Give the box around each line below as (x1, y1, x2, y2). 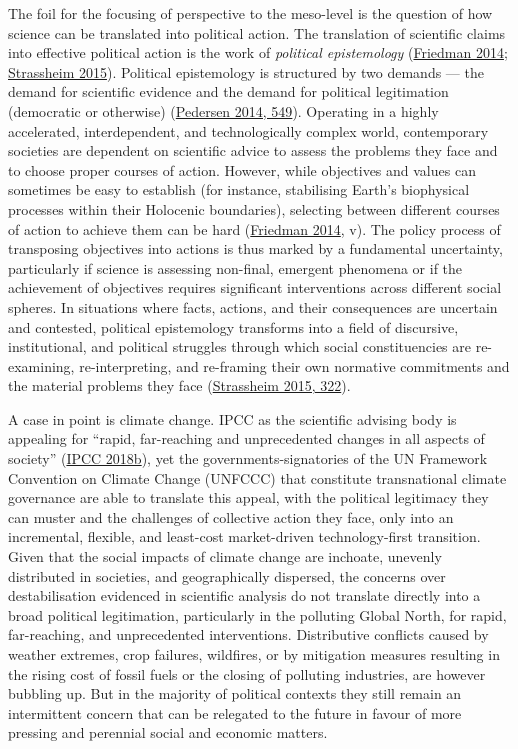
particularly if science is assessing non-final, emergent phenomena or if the (8, 257, 463, 278)
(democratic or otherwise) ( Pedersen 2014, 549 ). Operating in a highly (8, 100, 439, 121)
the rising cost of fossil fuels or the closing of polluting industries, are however (8, 663, 486, 684)
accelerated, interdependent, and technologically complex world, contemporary (8, 120, 489, 141)
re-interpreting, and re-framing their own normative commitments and (79, 355, 510, 376)
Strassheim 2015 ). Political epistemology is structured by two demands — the (8, 61, 484, 82)
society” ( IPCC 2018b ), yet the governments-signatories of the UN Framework (8, 448, 488, 469)
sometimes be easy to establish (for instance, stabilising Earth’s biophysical (8, 179, 470, 200)
